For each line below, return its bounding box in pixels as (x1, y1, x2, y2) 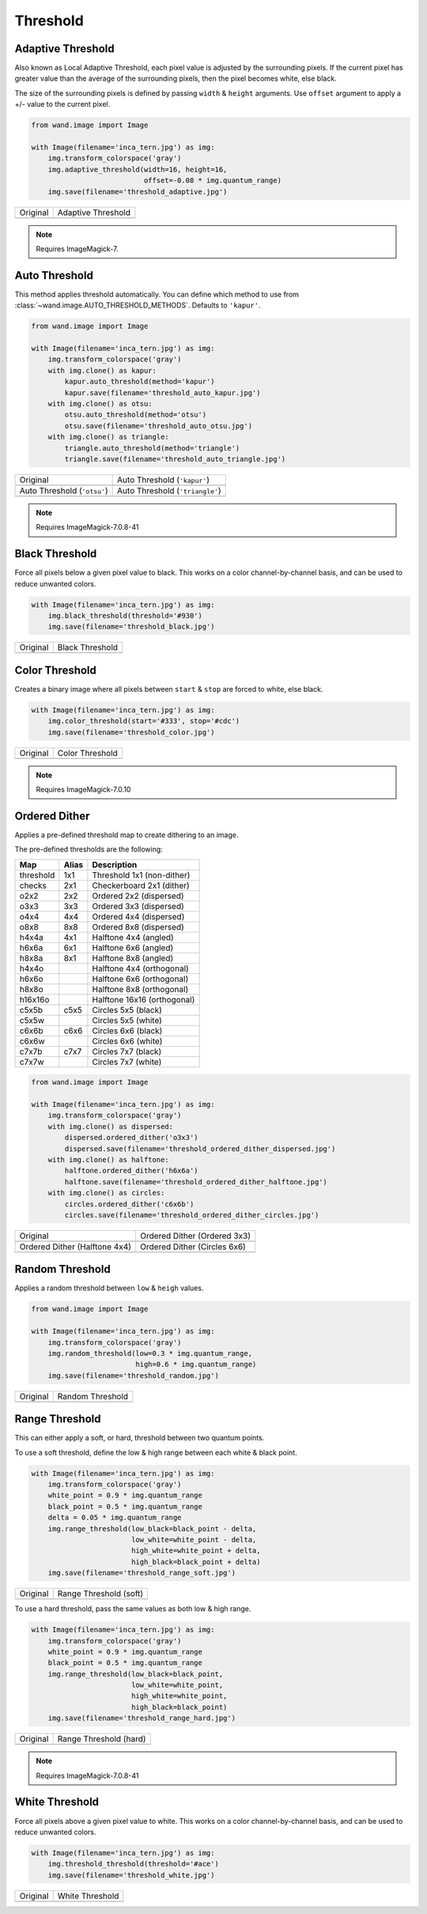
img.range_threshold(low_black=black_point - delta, (47, 1524, 257, 1533)
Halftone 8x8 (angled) (92, 953, 174, 964)
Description (92, 859, 138, 870)
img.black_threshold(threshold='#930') (47, 611, 203, 620)
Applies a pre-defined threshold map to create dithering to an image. (14, 830, 239, 840)
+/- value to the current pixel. (14, 100, 111, 109)
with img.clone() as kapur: (47, 366, 157, 375)
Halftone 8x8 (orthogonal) (92, 983, 189, 995)
